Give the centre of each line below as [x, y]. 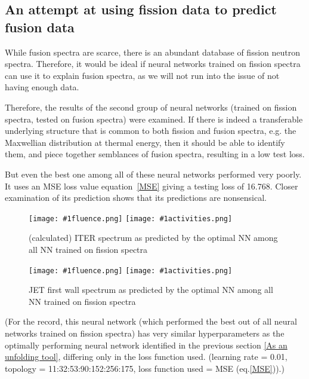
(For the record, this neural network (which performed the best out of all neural [151, 321]
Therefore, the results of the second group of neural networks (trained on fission [151, 107]
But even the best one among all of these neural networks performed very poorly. [153, 174]
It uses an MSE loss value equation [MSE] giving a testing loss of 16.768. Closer [152, 186]
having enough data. [42, 87]
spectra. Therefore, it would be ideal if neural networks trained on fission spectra [153, 64]
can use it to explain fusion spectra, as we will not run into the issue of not [142, 75]
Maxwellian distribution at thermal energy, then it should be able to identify [145, 142]
